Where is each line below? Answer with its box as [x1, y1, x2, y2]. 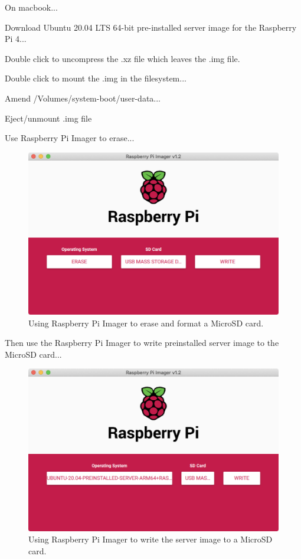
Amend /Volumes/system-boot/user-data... [5, 91, 161, 104]
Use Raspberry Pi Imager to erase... [5, 132, 135, 144]
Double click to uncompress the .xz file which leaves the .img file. [5, 52, 240, 64]
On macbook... [5, 1, 58, 13]
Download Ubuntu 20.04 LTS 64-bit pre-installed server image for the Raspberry [5, 21, 297, 33]
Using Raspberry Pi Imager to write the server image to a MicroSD [28, 533, 273, 545]
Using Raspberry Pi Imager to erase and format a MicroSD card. [28, 316, 264, 329]
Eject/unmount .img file [5, 112, 92, 124]
